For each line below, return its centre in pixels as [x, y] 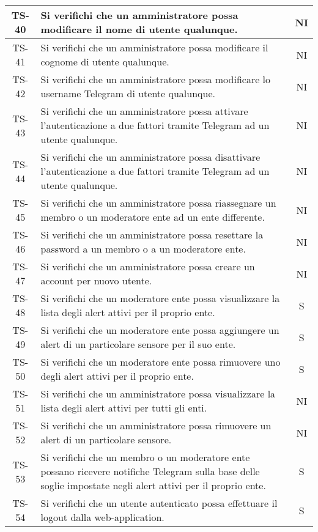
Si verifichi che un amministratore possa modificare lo [156, 79]
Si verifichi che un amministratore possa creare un [148, 266]
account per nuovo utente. [96, 280]
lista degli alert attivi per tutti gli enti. [124, 408]
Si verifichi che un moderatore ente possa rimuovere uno [161, 362]
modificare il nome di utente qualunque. [139, 29]
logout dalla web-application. [102, 517]
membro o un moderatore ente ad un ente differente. [153, 217]
